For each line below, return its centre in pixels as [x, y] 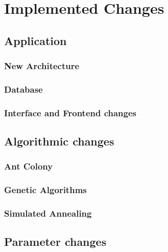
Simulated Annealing [48, 213]
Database [23, 89]
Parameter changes [55, 241]
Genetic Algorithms [45, 190]
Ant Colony [29, 166]
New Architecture [42, 66]
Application [35, 40]
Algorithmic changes [59, 141]
